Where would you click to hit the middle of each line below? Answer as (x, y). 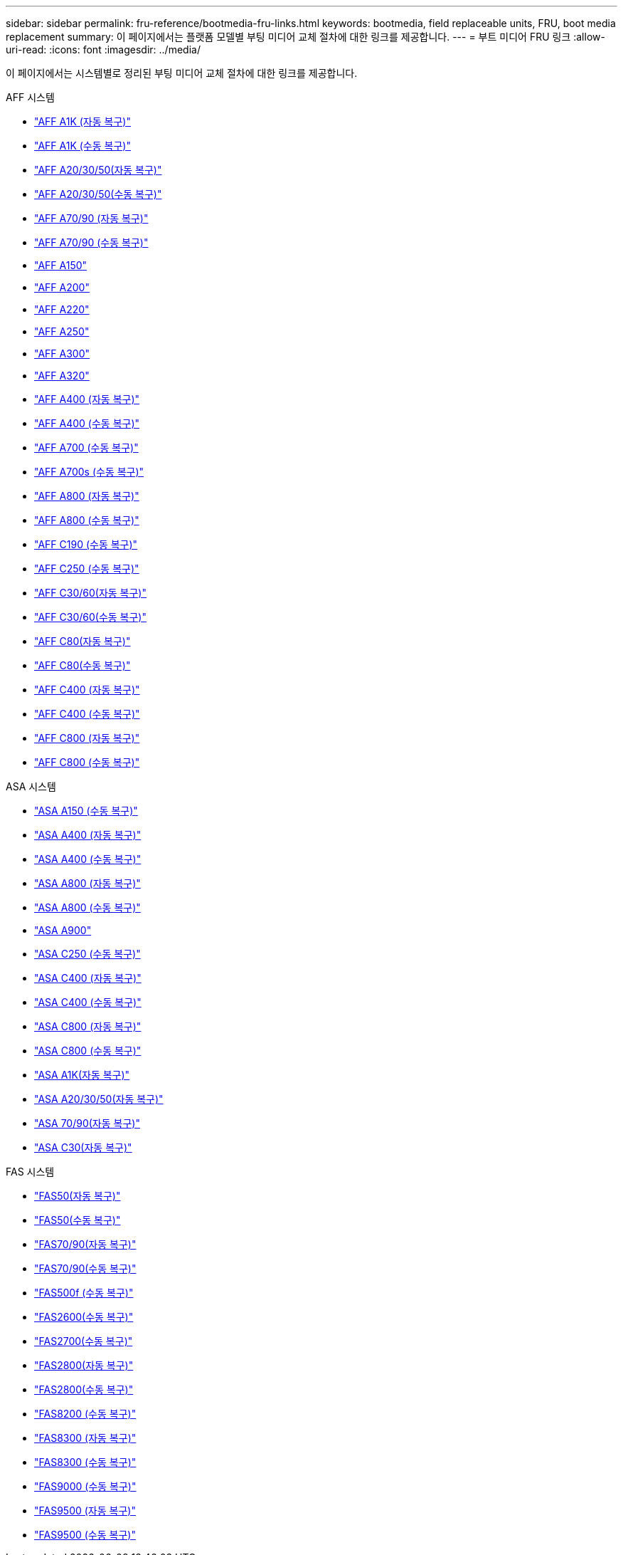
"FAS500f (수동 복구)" (84, 1293)
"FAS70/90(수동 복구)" (85, 1268)
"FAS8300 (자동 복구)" (85, 1438)
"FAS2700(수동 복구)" (84, 1341)
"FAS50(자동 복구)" (78, 1196)
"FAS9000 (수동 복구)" (85, 1486)
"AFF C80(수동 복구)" (82, 665)
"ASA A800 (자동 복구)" (87, 883)
